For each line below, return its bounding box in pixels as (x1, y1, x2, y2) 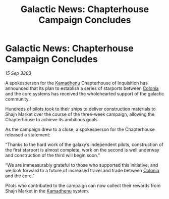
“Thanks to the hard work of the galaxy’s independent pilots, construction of (5, 141, 164, 147)
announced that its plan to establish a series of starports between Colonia (5, 85, 159, 91)
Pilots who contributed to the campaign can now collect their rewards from (5, 182, 161, 188)
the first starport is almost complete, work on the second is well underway (5, 146, 160, 153)
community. (5, 96, 30, 102)
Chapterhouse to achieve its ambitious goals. (5, 116, 99, 122)
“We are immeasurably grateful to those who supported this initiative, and (5, 162, 158, 168)
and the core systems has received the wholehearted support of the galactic (5, 90, 164, 96)
